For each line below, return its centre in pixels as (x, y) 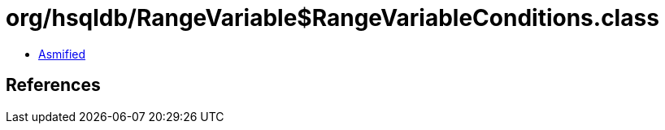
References (53, 85)
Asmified (62, 54)
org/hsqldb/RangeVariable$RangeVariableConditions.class (332, 18)
